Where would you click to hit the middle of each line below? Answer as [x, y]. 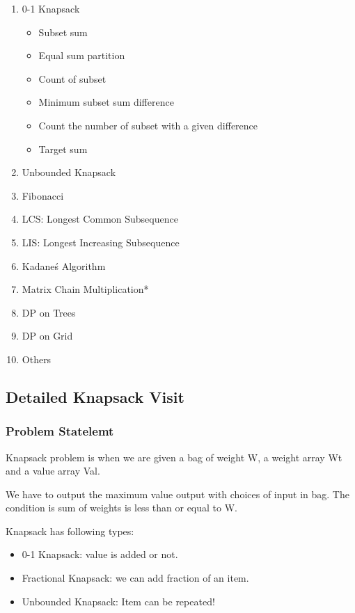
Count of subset [72, 78]
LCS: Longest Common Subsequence [100, 219]
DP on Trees [49, 312]
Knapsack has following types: [70, 531]
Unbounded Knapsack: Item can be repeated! [118, 601]
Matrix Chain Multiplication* [85, 289]
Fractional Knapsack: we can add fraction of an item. [135, 578]
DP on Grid [47, 336]
